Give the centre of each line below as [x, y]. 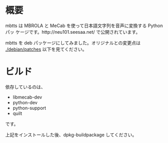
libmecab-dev [27, 97]
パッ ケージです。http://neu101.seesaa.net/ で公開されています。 [73, 32]
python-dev [25, 102]
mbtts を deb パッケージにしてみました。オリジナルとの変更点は [73, 43]
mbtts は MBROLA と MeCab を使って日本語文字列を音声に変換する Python [84, 26]
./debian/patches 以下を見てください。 [46, 49]
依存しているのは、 [26, 87]
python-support [29, 108]
